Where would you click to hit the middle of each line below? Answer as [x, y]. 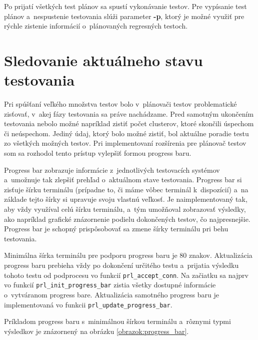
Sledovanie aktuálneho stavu [103, 60]
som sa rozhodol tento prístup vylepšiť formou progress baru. [98, 153]
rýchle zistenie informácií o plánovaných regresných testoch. [96, 26]
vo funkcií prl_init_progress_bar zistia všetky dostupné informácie [110, 285]
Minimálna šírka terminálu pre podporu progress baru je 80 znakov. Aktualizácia [128, 255]
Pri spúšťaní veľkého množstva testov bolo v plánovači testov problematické [120, 104]
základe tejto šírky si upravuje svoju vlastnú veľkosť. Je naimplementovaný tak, [126, 199]
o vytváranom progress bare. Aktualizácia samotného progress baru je [111, 294]
